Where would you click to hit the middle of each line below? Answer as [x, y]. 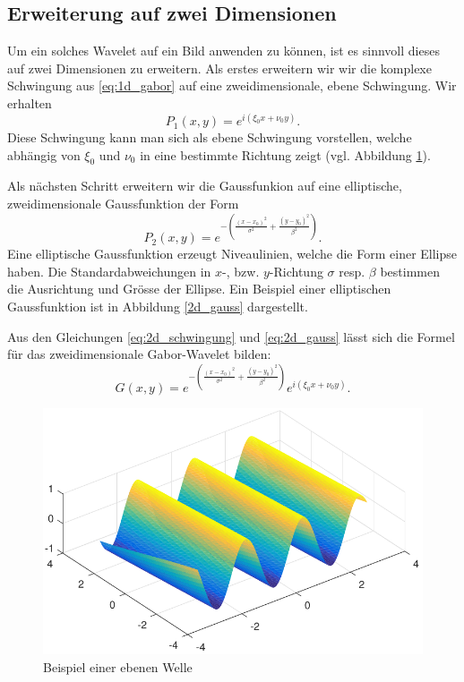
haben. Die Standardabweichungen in [109, 271]
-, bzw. [241, 271]
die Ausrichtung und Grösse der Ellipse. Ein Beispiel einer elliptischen [199, 289]
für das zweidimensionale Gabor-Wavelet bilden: [139, 354]
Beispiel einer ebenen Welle [118, 666]
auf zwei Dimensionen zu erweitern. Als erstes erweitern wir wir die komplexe [219, 68]
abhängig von [44, 154]
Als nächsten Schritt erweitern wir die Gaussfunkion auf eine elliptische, [205, 186]
